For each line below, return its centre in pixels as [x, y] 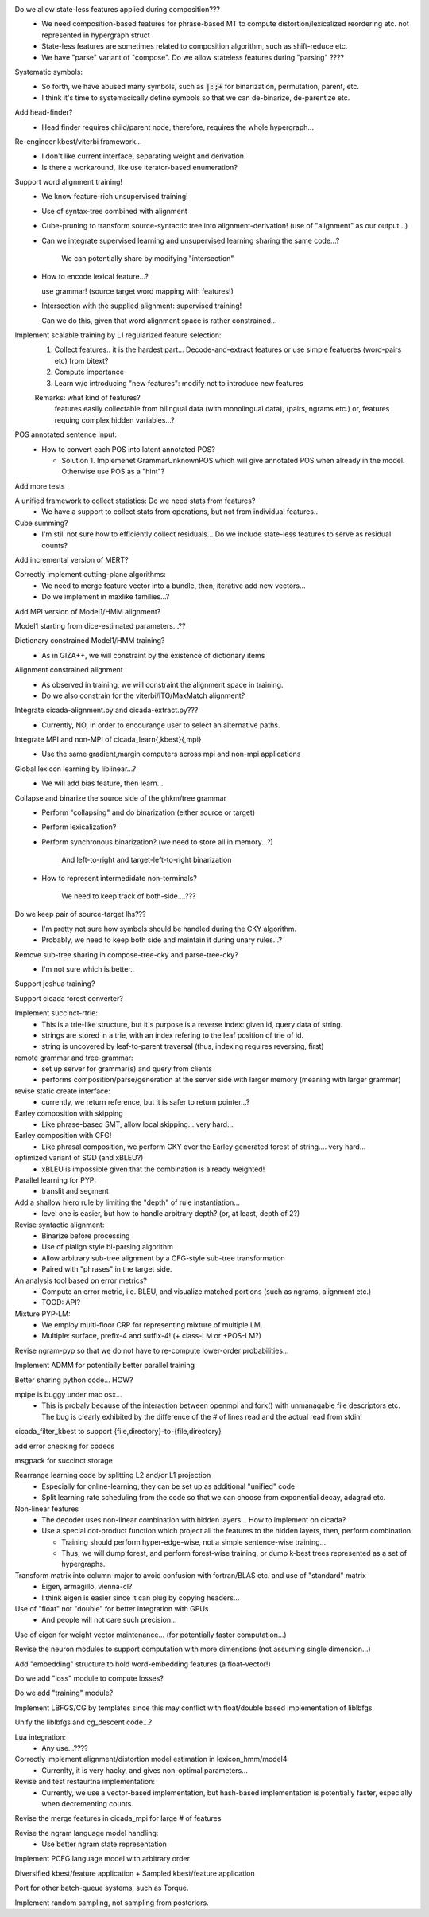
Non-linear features [47, 1509]
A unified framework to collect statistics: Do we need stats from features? [135, 501]
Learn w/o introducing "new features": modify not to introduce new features [179, 383]
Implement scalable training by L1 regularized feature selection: [118, 335]
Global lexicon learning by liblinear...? [75, 769]
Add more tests [40, 486]
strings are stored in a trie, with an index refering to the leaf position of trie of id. [173, 1035]
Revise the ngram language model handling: [87, 1833]
